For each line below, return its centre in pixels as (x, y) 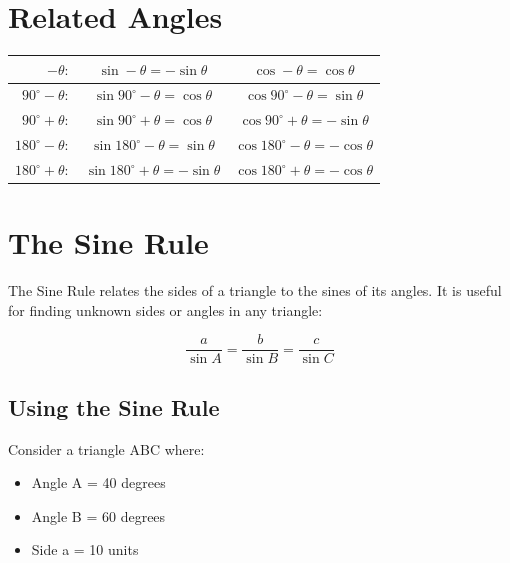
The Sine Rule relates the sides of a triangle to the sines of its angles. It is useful (255, 290)
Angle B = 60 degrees (98, 515)
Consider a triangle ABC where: (106, 448)
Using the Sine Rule (114, 406)
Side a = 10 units (85, 549)
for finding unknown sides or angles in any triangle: (165, 309)
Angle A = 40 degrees (98, 482)
